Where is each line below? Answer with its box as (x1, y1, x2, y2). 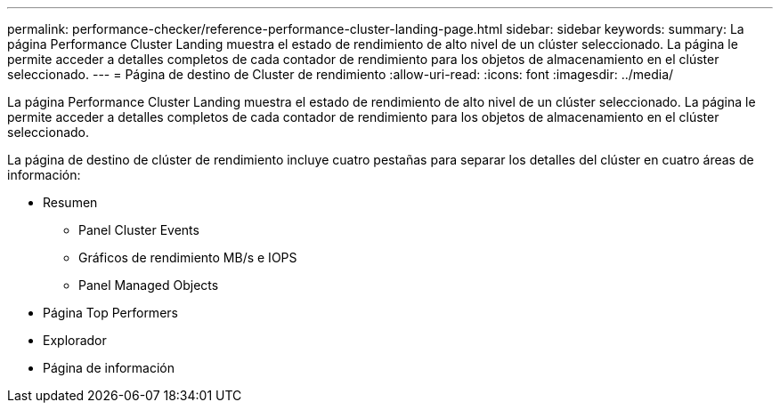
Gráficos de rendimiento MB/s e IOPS (78, 250, 297, 265)
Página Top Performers (43, 305, 178, 320)
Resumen (43, 195, 98, 210)
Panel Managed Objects (78, 277, 219, 293)
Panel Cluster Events (78, 222, 199, 237)
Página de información (43, 360, 175, 375)
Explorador (43, 333, 107, 348)
